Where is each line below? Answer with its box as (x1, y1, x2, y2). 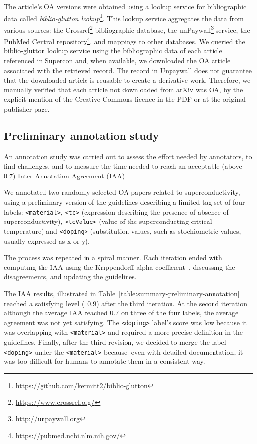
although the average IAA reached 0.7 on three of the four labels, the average (4, 308, 239, 318)
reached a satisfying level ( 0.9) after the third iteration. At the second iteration (4, 298, 247, 308)
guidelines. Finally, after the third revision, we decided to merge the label (4, 337, 226, 347)
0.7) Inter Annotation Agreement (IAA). (4, 170, 127, 180)
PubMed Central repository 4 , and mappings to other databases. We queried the (4, 35, 245, 46)
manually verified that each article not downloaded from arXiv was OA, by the (4, 84, 243, 94)
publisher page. (4, 103, 50, 114)
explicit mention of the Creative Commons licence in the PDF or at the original (4, 94, 246, 104)
